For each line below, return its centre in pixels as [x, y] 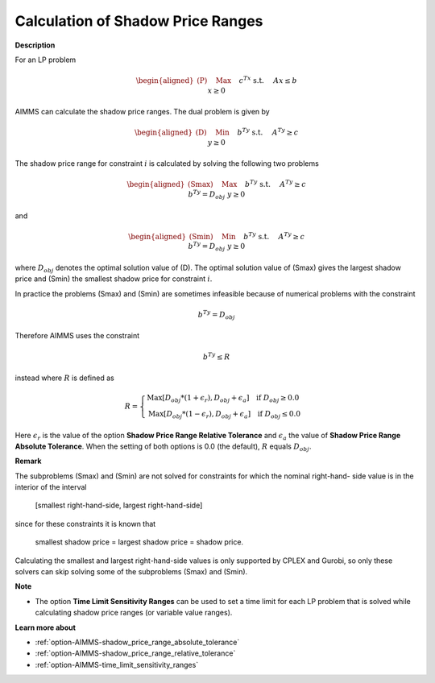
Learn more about [46, 627]
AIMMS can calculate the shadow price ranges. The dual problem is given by [142, 112]
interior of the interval [51, 487]
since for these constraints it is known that [85, 524]
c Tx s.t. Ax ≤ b [268, 80]
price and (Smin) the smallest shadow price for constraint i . [114, 279]
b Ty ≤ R [216, 356]
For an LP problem [46, 60]
